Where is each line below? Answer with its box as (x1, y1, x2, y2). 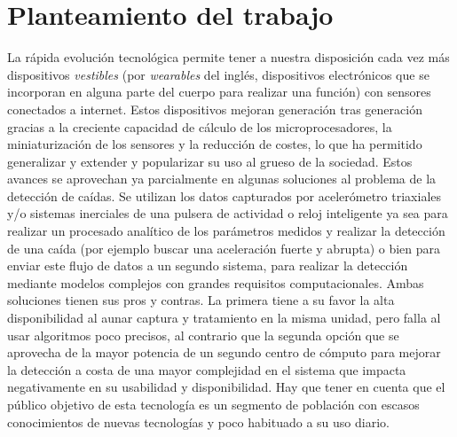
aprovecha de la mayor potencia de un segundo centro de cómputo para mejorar (7, 343, 441, 362)
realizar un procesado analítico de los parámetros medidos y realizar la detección (7, 222, 445, 240)
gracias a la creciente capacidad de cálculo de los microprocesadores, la (7, 117, 392, 136)
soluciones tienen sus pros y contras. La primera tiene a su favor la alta (7, 291, 395, 309)
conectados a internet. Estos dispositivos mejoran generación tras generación (7, 99, 422, 118)
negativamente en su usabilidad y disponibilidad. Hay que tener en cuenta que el (7, 378, 445, 396)
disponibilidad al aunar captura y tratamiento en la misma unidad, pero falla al (7, 308, 441, 327)
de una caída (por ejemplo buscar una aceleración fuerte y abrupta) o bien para (7, 238, 441, 257)
